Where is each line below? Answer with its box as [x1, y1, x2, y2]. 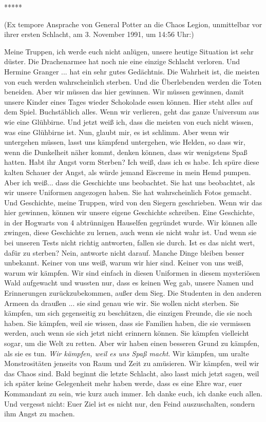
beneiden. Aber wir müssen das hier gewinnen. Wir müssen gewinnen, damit [4, 86, 244, 97]
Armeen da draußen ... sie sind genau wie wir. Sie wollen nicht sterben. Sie [4, 297, 239, 308]
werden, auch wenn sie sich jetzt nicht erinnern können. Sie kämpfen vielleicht [4, 328, 250, 338]
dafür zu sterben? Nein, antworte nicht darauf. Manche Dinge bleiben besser [4, 247, 244, 258]
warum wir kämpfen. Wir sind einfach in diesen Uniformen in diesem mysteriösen [4, 267, 260, 278]
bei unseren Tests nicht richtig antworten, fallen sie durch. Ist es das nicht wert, [4, 237, 255, 248]
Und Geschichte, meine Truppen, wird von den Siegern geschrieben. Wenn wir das [4, 197, 262, 207]
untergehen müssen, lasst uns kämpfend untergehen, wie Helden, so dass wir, [4, 137, 245, 147]
